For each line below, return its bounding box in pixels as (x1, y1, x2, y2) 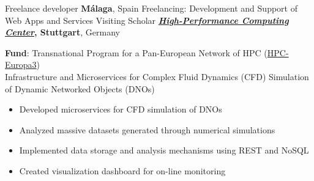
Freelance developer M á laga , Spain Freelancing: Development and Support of (5, 2, 297, 14)
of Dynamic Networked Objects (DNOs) (5, 82, 155, 95)
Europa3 (5, 58, 37, 71)
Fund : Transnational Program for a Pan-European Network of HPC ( (5, 46, 267, 59)
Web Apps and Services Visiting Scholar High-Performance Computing (5, 13, 289, 26)
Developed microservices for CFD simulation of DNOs (19, 103, 222, 116)
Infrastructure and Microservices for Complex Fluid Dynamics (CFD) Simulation (5, 70, 309, 83)
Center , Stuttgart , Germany (5, 26, 120, 39)
